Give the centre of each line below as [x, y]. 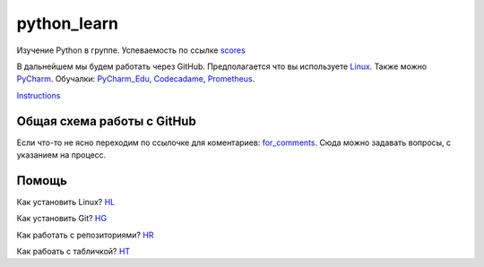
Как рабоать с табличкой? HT [73, 252]
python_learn [67, 23]
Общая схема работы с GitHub [106, 121]
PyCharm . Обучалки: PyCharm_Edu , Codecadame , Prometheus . [136, 79]
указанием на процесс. [61, 155]
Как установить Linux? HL [66, 202]
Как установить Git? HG [62, 219]
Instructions [39, 95]
